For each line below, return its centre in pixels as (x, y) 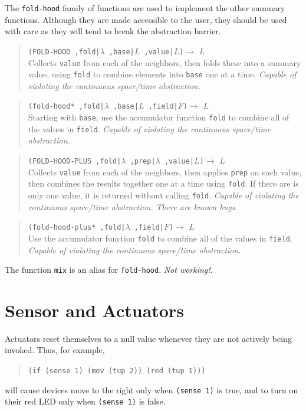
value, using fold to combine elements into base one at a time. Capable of (162, 74)
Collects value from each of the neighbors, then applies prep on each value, (165, 172)
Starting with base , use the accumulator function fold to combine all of (159, 117)
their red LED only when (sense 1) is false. (85, 401)
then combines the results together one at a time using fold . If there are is (163, 183)
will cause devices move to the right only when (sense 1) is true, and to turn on (152, 389)
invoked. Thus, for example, (55, 350)
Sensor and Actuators (94, 310)
